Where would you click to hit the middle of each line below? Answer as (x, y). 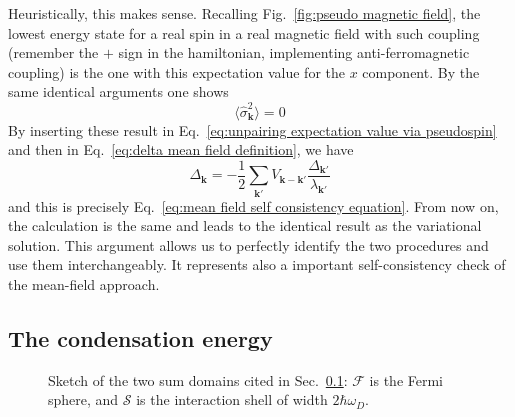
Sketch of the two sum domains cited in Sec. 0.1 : (198, 379)
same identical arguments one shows (118, 91)
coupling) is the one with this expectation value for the (176, 71)
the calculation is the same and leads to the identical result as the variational (245, 225)
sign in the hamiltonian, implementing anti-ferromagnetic (294, 52)
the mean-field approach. (84, 284)
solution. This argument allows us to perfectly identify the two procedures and (248, 244)
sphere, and (83, 399)
